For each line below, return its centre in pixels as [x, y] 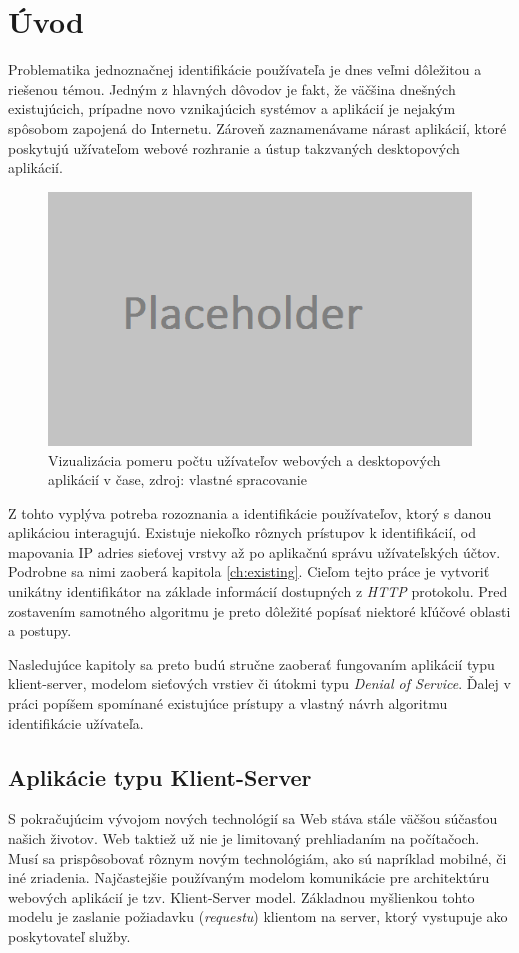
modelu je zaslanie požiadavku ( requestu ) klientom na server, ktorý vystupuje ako [258, 916]
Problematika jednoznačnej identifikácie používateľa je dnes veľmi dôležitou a [245, 69]
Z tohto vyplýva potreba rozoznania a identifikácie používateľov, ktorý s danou [250, 512]
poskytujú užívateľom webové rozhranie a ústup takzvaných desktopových [234, 147]
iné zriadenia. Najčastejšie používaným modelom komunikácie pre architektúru [249, 877]
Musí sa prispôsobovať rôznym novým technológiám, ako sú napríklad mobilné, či [257, 857]
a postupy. [40, 630]
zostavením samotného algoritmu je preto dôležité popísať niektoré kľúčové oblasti [259, 610]
